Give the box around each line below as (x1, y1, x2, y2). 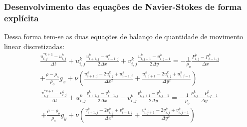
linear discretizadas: (4, 41, 64, 51)
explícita (4, 11, 39, 24)
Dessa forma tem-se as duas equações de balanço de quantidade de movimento (4, 31, 244, 42)
